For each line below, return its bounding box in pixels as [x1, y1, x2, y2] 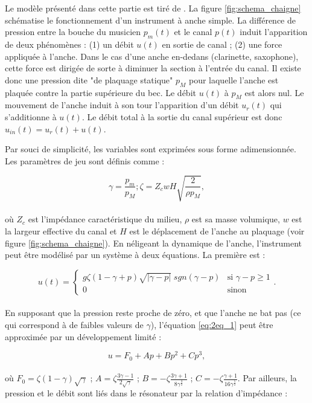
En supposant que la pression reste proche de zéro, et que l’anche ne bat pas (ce [5, 306, 301, 319]
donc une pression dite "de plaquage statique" [5, 73, 173, 86]
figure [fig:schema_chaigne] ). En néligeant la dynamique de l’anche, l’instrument [5, 236, 302, 249]
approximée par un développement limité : [5, 330, 162, 343]
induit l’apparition [240, 25, 308, 38]
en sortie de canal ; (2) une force [162, 37, 282, 50]
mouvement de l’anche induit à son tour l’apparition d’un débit [5, 98, 239, 111]
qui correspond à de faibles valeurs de [5, 318, 144, 331]
